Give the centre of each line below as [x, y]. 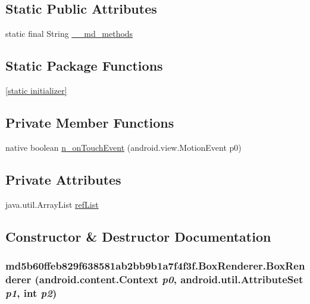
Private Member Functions [90, 122]
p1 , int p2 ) [31, 292]
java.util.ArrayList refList [52, 204]
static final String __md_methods [69, 34]
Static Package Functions [84, 66]
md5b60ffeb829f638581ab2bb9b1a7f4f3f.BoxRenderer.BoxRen [155, 265]
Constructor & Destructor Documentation [138, 236]
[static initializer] [36, 90]
